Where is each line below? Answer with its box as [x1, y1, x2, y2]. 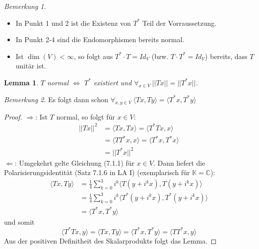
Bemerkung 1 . [4, 1, 46, 11]
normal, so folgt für [56, 111, 115, 122]
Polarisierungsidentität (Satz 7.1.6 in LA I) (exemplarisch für [4, 167, 190, 178]
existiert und [93, 77, 132, 87]
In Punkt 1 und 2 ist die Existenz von [15, 17, 131, 28]
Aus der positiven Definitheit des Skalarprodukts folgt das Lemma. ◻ [4, 235, 217, 246]
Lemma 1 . [4, 77, 39, 87]
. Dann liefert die [153, 157, 205, 168]
